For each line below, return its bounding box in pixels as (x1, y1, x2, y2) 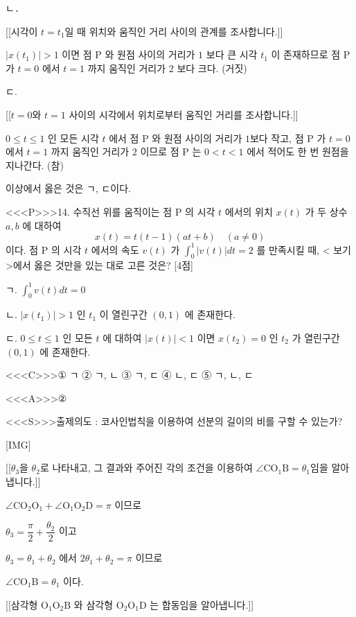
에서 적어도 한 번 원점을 (247, 144, 349, 159)
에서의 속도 (91, 242, 139, 257)
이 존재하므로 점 (271, 47, 341, 62)
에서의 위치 (224, 204, 273, 218)
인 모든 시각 (48, 130, 99, 145)
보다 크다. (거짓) (177, 60, 247, 75)
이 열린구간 (99, 307, 148, 322)
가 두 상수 (305, 204, 348, 218)
